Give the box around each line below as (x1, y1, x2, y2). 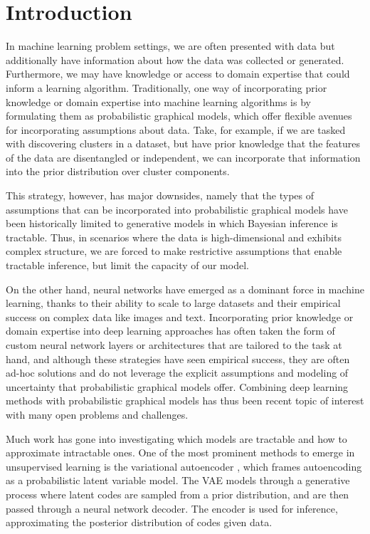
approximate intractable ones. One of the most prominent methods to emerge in (6, 445, 355, 460)
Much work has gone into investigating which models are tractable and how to (6, 431, 347, 446)
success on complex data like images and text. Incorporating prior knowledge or (6, 309, 354, 324)
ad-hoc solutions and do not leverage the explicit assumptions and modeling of (6, 365, 349, 380)
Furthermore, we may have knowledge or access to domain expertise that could (6, 66, 350, 81)
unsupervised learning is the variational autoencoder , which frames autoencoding (6, 459, 362, 473)
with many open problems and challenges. (6, 407, 189, 422)
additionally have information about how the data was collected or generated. (6, 52, 344, 67)
